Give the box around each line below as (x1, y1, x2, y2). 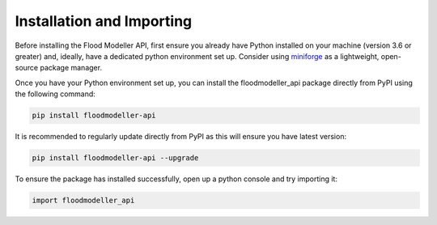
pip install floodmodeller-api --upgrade (32, 154, 199, 163)
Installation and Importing (15, 12, 193, 30)
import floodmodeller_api (32, 196, 135, 206)
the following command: (15, 89, 96, 99)
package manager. (40, 63, 103, 73)
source (15, 63, 39, 73)
